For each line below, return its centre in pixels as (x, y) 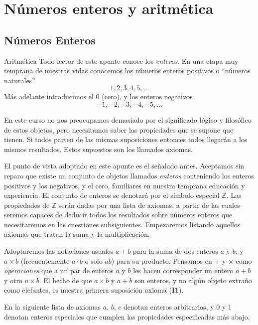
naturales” (20, 80)
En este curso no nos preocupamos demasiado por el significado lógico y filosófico (128, 119)
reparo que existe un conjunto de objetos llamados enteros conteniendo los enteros (129, 175)
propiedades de (27, 205)
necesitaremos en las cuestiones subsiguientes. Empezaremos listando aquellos (122, 224)
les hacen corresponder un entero (183, 270)
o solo (94, 260)
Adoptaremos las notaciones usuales (59, 251)
